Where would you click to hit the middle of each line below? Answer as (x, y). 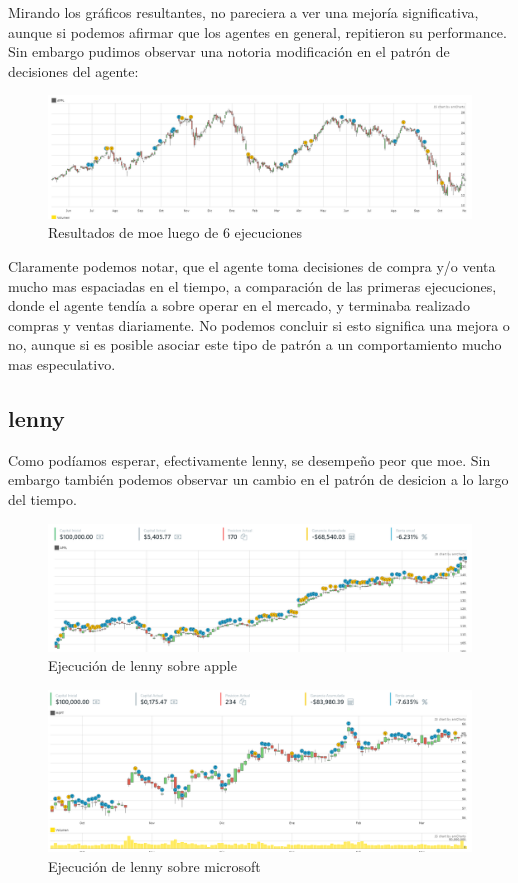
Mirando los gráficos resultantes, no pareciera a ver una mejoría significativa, (243, 12)
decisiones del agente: (73, 70)
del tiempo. (42, 498)
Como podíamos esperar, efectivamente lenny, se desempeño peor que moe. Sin (249, 459)
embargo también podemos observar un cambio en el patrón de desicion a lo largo (258, 479)
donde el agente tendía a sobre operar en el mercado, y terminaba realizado (239, 305)
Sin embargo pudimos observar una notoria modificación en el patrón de (229, 51)
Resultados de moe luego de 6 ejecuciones (175, 232)
